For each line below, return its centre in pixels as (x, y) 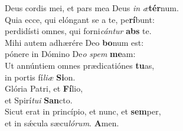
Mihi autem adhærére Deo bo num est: (74, 42)
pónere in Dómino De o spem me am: (70, 54)
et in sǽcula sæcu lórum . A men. (62, 122)
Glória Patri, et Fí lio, (44, 88)
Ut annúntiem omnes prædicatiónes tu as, (80, 65)
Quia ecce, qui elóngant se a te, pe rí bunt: (80, 19)
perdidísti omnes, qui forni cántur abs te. (78, 31)
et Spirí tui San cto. (39, 100)
